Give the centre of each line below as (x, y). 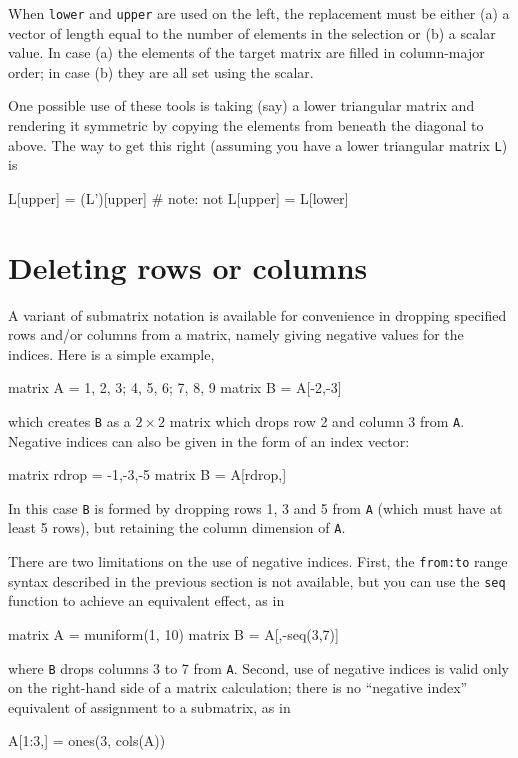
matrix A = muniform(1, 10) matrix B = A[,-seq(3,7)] (173, 634)
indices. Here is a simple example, (111, 353)
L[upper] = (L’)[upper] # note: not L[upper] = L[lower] (178, 197)
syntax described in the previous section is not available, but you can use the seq (257, 580)
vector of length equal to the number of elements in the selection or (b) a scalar (252, 32)
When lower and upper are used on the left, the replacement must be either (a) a (259, 13)
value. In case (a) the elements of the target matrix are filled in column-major (246, 52)
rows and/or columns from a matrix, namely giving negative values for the (236, 334)
